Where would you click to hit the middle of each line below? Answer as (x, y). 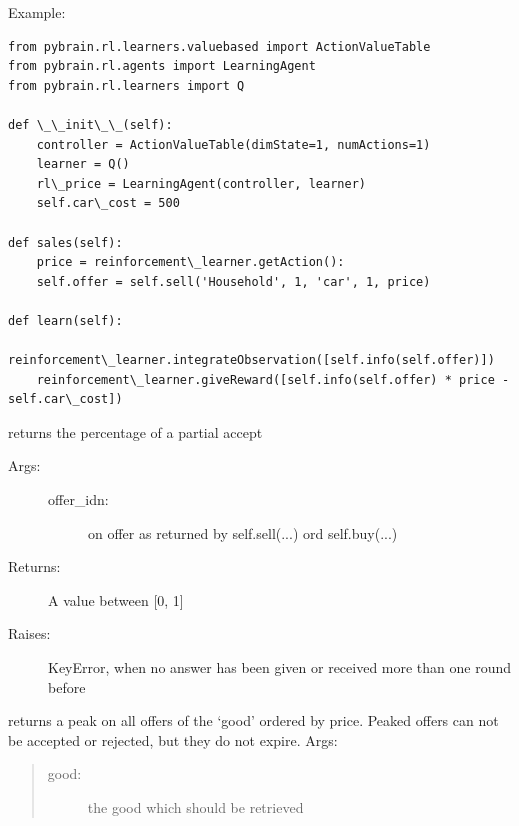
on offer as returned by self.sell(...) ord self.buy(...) (243, 532)
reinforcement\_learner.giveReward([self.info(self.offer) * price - (273, 379)
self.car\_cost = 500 (108, 203)
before (67, 686)
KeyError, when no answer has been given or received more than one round (280, 667)
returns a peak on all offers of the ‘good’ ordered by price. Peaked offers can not (253, 720)
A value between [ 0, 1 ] (116, 599)
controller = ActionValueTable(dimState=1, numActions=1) (233, 144)
